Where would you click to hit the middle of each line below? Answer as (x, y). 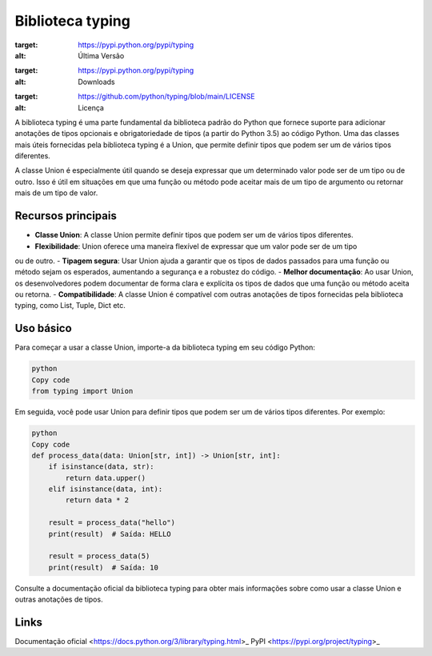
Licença (91, 107)
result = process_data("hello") (112, 523)
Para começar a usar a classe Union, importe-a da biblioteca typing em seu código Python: (165, 347)
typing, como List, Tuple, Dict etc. (70, 306)
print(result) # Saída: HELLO (110, 534)
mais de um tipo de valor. (56, 193)
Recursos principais (66, 216)
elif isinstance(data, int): (106, 489)
